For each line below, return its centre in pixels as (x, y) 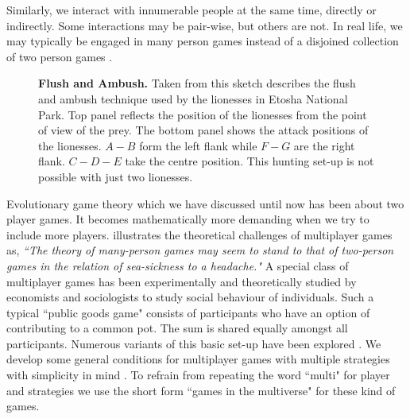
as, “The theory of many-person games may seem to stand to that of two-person (200, 250)
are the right (324, 145)
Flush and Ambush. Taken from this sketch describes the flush (197, 83)
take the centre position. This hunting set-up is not (249, 161)
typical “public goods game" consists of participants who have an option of (188, 312)
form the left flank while (198, 145)
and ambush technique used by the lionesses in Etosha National (193, 98)
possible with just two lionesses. (116, 176)
